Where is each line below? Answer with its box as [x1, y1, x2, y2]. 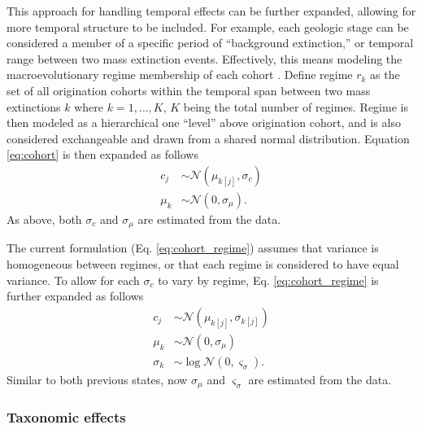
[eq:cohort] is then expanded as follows [7, 146, 198, 163]
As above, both [7, 211, 82, 227]
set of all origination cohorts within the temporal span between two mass [7, 81, 371, 98]
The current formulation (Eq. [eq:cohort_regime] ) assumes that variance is [7, 239, 379, 256]
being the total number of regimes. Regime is [183, 98, 408, 115]
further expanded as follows [7, 287, 144, 304]
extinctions [7, 98, 61, 115]
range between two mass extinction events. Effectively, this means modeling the [7, 50, 402, 67]
